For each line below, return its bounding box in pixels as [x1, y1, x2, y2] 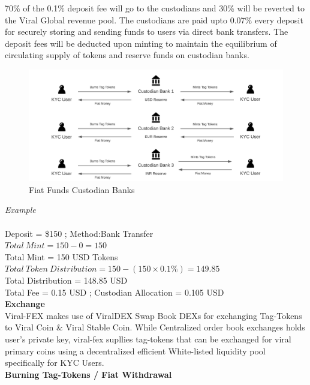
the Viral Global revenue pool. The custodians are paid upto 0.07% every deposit [5, 13, 303, 26]
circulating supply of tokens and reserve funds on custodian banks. [5, 49, 249, 61]
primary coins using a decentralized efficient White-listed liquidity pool [5, 344, 266, 357]
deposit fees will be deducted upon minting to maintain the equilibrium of [5, 37, 277, 49]
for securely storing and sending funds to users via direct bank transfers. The [5, 25, 288, 38]
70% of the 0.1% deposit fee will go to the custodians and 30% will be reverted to [5, 2, 305, 14]
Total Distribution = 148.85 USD [5, 274, 128, 287]
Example [5, 203, 36, 216]
